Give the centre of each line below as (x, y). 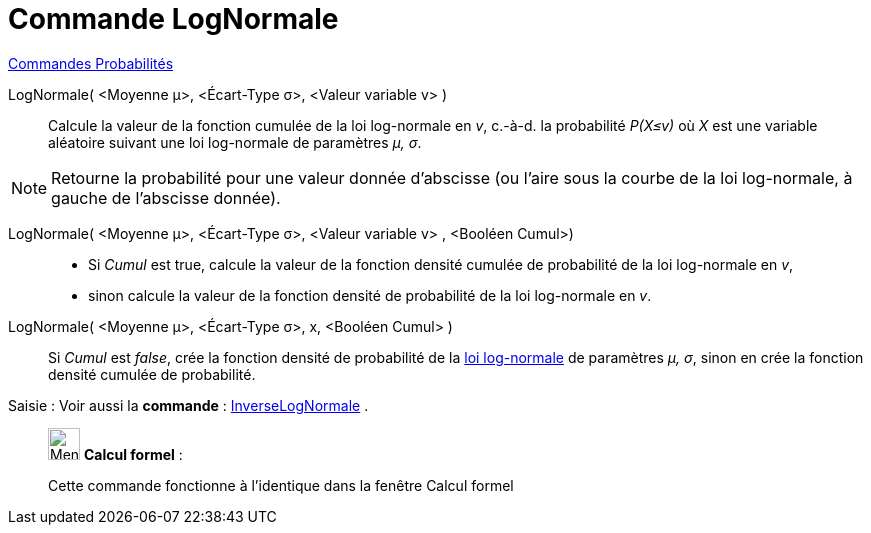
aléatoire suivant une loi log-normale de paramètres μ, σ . (235, 142)
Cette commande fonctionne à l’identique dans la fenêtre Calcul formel (281, 485)
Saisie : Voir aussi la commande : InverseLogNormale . (188, 405)
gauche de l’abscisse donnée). (166, 197)
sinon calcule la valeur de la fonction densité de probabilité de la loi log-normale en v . (370, 295)
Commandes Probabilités (91, 63)
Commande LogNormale (173, 19)
